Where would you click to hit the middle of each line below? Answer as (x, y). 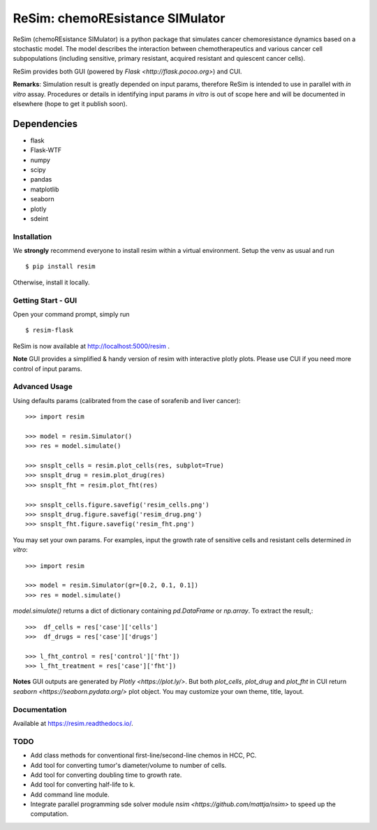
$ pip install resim (60, 267)
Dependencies (45, 123)
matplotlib (45, 189)
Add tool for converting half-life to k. (83, 785)
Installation (32, 236)
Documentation (40, 709)
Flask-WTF (46, 150)
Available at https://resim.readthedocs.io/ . (73, 723)
